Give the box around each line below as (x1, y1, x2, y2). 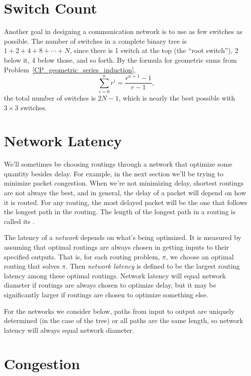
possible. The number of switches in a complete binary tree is (4, 35, 187, 46)
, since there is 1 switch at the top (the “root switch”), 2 (70, 45, 238, 55)
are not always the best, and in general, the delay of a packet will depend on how (4, 188, 246, 198)
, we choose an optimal (166, 251, 234, 261)
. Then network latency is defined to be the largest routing (66, 261, 240, 271)
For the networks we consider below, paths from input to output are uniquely (4, 306, 234, 316)
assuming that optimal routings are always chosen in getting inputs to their (4, 242, 229, 252)
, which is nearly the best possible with (118, 92, 235, 103)
